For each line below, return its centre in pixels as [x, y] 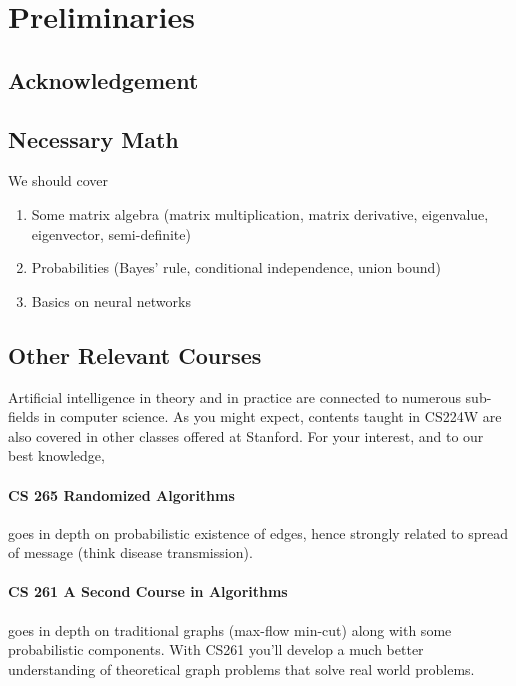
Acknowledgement [103, 79]
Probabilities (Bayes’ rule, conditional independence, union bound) [236, 267]
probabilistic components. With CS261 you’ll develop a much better [216, 649]
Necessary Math [93, 138]
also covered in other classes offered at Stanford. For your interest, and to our [246, 435]
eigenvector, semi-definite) [111, 233]
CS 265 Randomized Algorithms [121, 494]
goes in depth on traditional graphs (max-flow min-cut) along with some [230, 629]
